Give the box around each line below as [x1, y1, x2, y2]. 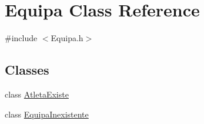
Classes [5, 61, 49, 79]
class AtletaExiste [5, 88, 69, 100]
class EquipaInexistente [5, 108, 89, 120]
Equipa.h [51, 32, 83, 44]
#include [5, 32, 38, 44]
